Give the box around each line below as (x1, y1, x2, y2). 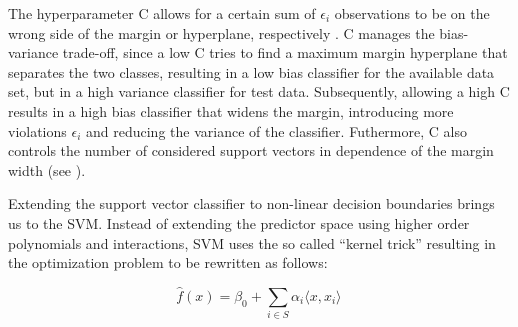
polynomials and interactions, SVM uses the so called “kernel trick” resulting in (8, 232, 496, 253)
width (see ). (8, 159, 86, 180)
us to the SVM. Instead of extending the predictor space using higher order (8, 212, 470, 233)
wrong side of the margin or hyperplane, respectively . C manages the (8, 22, 435, 43)
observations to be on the (334, 3, 490, 23)
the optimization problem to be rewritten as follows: (8, 252, 328, 273)
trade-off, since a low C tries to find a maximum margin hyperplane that (62, 42, 508, 63)
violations (8, 120, 67, 141)
